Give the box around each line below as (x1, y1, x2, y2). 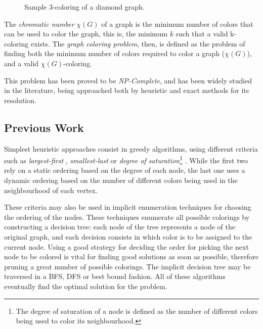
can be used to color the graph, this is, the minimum (4, 28, 168, 39)
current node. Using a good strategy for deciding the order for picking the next (4, 241, 249, 252)
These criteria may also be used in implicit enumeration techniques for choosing (4, 202, 251, 212)
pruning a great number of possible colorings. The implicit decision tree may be (4, 261, 251, 271)
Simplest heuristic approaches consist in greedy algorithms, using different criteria (4, 143, 258, 154)
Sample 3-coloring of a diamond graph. (24, 2, 145, 12)
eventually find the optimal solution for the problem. (4, 280, 167, 291)
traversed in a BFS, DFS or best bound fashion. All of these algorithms (4, 271, 226, 281)
